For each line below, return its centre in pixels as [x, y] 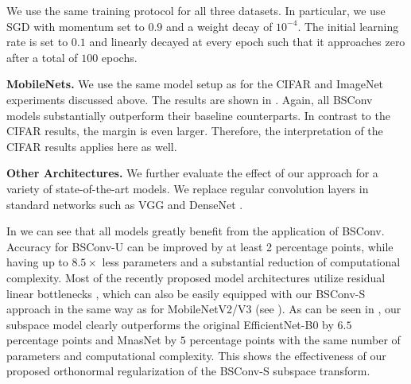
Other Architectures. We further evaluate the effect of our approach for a [192, 173]
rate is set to [37, 42]
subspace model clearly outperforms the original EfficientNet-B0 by [170, 324]
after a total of [42, 57]
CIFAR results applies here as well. [92, 146]
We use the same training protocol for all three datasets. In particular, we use [196, 10]
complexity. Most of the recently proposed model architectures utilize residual [196, 277]
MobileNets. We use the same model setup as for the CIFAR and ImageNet [195, 84]
